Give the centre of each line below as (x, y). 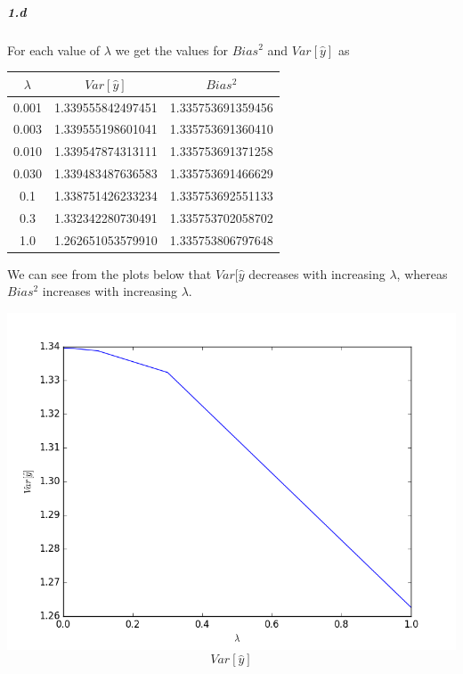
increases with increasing (110, 291)
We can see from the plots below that (110, 273)
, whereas (422, 273)
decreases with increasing (317, 273)
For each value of (54, 49)
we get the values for (172, 49)
